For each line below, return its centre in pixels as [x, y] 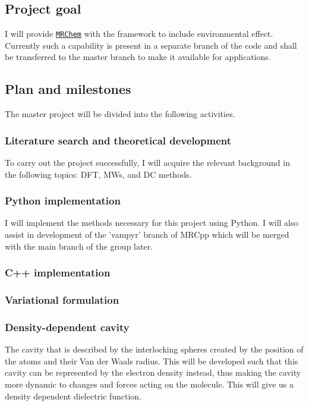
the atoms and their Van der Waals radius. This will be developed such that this [152, 361]
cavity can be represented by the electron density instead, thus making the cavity [153, 372]
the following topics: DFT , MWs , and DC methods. [98, 174]
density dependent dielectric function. [73, 396]
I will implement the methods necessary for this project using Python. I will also [152, 223]
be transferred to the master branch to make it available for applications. [138, 57]
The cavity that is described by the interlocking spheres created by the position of [154, 349]
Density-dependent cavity [67, 327]
